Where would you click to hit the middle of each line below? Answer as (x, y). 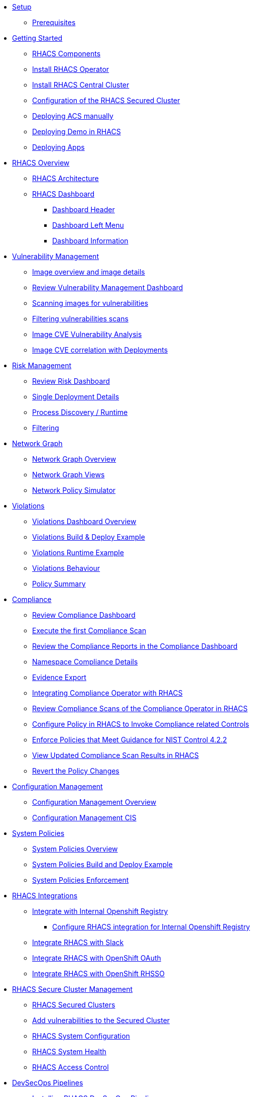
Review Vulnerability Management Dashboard (108, 287)
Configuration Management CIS (84, 818)
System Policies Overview (75, 849)
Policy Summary (59, 584)
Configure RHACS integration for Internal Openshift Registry (151, 927)
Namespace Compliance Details (85, 662)
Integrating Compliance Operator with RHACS (107, 693)
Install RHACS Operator (71, 69)
